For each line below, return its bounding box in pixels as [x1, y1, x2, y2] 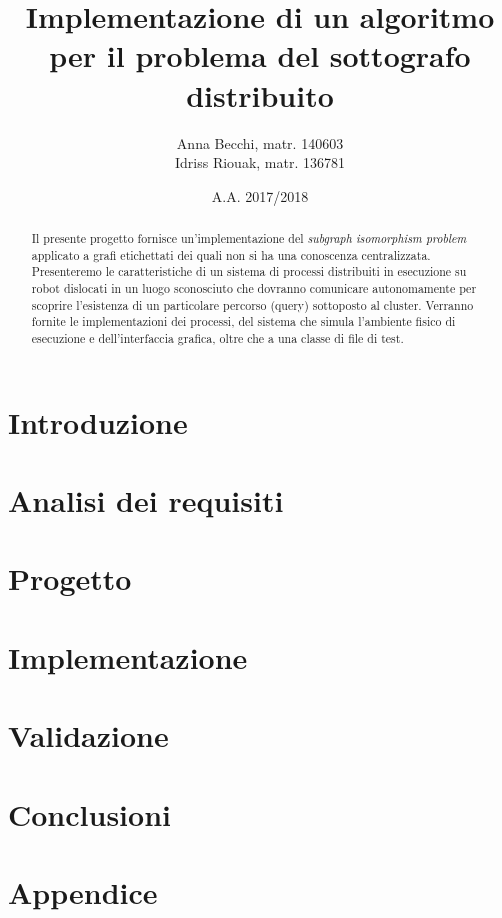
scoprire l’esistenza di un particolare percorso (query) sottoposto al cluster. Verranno [31, 296, 474, 313]
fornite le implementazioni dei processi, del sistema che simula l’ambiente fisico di [31, 313, 456, 330]
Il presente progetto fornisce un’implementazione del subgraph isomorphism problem [31, 230, 467, 247]
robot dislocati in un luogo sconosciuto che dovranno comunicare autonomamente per [31, 280, 477, 297]
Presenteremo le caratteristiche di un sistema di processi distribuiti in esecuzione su [31, 263, 467, 280]
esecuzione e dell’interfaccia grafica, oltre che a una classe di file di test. [31, 330, 404, 347]
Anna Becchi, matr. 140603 [176, 132, 344, 153]
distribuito [186, 74, 334, 115]
